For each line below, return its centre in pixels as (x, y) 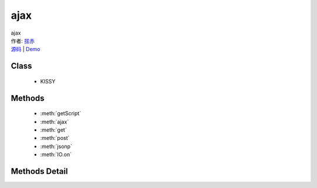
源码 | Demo (26, 49)
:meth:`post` (55, 138)
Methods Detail (39, 171)
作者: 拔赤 (23, 41)
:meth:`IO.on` (56, 155)
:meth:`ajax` (55, 122)
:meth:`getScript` (61, 113)
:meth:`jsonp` (56, 146)
